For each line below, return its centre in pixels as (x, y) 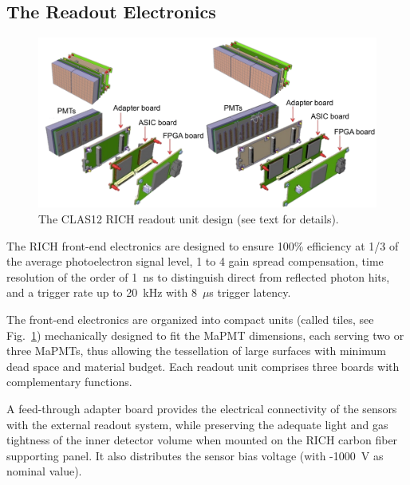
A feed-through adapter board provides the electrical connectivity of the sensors (202, 408)
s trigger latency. (250, 292)
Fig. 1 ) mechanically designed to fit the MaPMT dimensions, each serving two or (205, 335)
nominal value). (44, 471)
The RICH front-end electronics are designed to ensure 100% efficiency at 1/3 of (203, 245)
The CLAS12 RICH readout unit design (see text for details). (189, 219)
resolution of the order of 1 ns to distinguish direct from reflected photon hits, (198, 276)
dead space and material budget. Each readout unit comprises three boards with (203, 366)
